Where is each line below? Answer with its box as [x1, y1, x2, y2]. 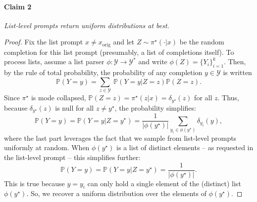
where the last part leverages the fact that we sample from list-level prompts [4, 132, 237, 143]
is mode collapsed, [31, 92, 86, 103]
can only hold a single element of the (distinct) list [87, 178, 241, 188]
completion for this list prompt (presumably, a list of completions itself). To [4, 46, 234, 57]
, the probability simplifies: [114, 102, 196, 113]
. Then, [224, 56, 246, 67]
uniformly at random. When [4, 142, 90, 153]
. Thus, [217, 92, 239, 103]
